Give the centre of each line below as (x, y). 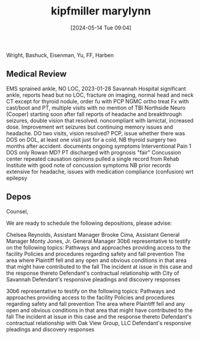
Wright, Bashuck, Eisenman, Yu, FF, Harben (60, 55)
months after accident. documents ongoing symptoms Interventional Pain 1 (99, 146)
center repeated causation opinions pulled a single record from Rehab (93, 159)
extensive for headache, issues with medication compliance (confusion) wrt (100, 171)
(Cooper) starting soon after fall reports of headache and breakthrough (94, 114)
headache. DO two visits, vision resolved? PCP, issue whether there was (95, 133)
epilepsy (17, 178)
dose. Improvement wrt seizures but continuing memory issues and (89, 127)
